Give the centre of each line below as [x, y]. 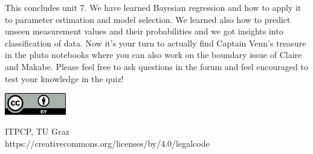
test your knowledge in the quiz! [64, 78]
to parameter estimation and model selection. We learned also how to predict [148, 19]
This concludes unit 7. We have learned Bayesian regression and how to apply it [153, 7]
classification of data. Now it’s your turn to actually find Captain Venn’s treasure [156, 43]
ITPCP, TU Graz [37, 131]
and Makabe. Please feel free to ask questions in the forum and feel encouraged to [156, 66]
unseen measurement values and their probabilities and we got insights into [144, 31]
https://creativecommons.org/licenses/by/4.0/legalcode [107, 143]
